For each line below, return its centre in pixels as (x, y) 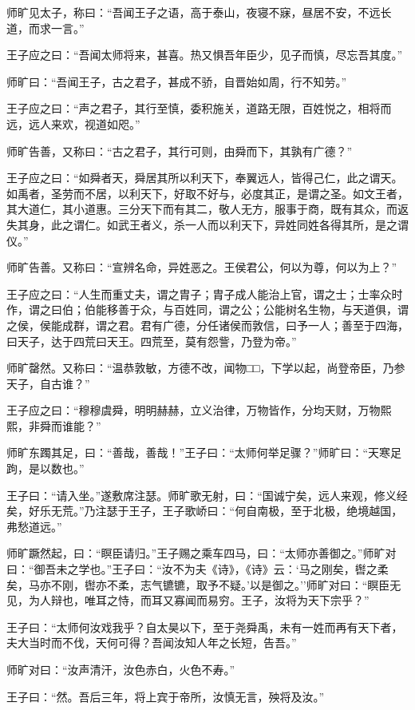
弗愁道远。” (34, 526)
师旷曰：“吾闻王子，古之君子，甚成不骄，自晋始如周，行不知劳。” (177, 81)
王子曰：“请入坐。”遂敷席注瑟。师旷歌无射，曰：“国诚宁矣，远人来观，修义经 (207, 495)
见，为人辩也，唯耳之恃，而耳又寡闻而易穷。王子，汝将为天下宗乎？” (188, 600)
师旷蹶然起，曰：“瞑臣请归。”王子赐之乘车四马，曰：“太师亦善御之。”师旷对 (202, 553)
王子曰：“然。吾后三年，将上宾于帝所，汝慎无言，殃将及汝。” (166, 696)
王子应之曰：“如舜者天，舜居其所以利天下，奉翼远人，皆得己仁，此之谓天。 (205, 178)
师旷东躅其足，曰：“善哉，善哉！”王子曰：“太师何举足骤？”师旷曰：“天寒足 (204, 452)
